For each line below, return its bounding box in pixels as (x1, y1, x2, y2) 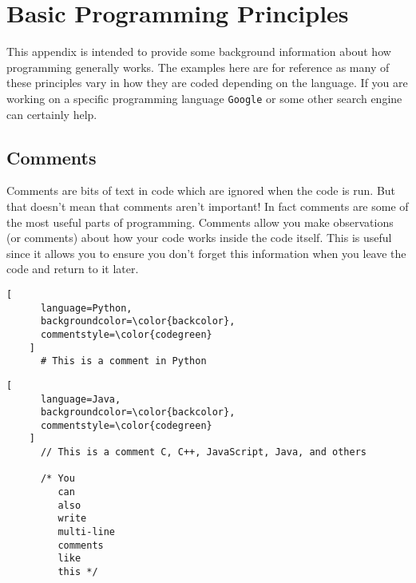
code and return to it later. (6, 260, 139, 277)
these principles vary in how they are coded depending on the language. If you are (6, 74, 408, 91)
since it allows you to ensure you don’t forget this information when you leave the (6, 244, 406, 261)
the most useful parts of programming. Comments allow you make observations (6, 213, 394, 230)
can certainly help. (6, 105, 97, 122)
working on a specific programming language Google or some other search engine (6, 89, 402, 106)
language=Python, (40, 302, 133, 314)
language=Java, (40, 393, 121, 405)
